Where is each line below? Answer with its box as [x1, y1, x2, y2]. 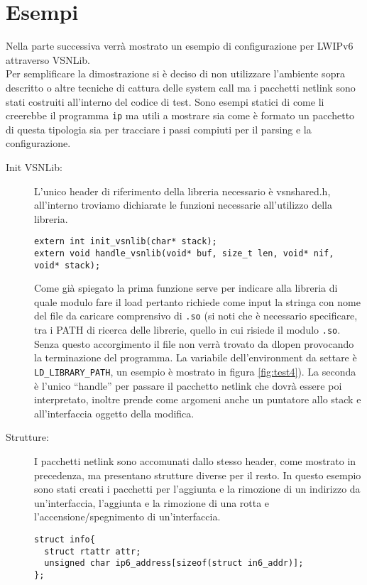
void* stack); [34, 260, 101, 270]
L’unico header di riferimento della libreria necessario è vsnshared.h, [34, 183, 331, 198]
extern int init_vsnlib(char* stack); [34, 236, 217, 247]
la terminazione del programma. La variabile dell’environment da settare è [34, 350, 357, 365]
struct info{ [34, 534, 95, 545]
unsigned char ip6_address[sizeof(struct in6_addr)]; [44, 558, 304, 569]
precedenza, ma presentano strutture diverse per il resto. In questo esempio [34, 467, 361, 482]
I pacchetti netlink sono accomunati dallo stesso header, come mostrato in [34, 454, 356, 468]
